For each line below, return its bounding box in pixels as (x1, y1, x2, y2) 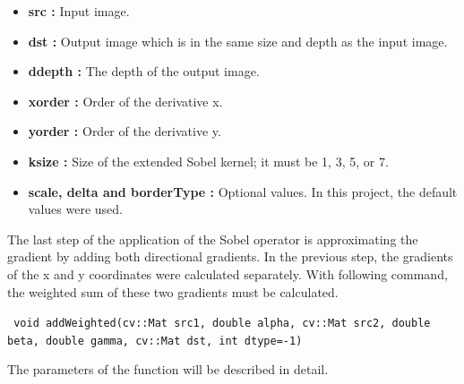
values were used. (28, 200, 123, 218)
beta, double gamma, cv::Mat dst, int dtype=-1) (7, 334, 303, 347)
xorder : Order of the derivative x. (28, 91, 223, 110)
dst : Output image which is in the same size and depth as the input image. (28, 31, 448, 50)
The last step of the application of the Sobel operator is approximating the (7, 229, 418, 248)
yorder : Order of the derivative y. (28, 122, 221, 141)
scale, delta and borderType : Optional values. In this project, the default (28, 182, 458, 201)
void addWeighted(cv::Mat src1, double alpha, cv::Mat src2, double (13, 317, 431, 330)
